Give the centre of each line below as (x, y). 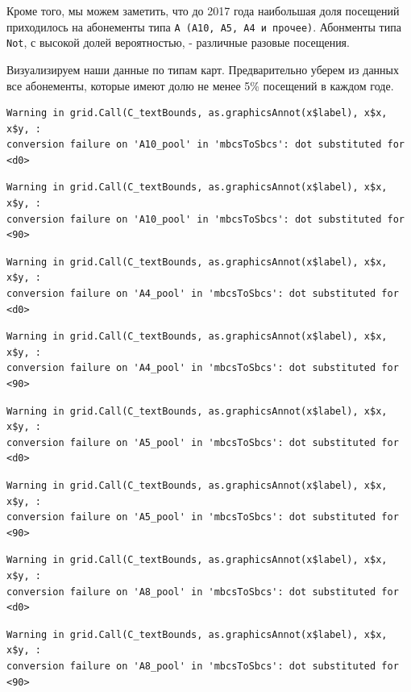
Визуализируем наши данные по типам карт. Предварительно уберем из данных (203, 69)
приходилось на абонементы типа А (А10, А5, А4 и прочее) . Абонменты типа (204, 26)
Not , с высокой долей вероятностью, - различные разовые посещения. (178, 42)
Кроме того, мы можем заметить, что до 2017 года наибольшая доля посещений (203, 10)
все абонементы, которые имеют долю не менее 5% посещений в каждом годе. (200, 85)
